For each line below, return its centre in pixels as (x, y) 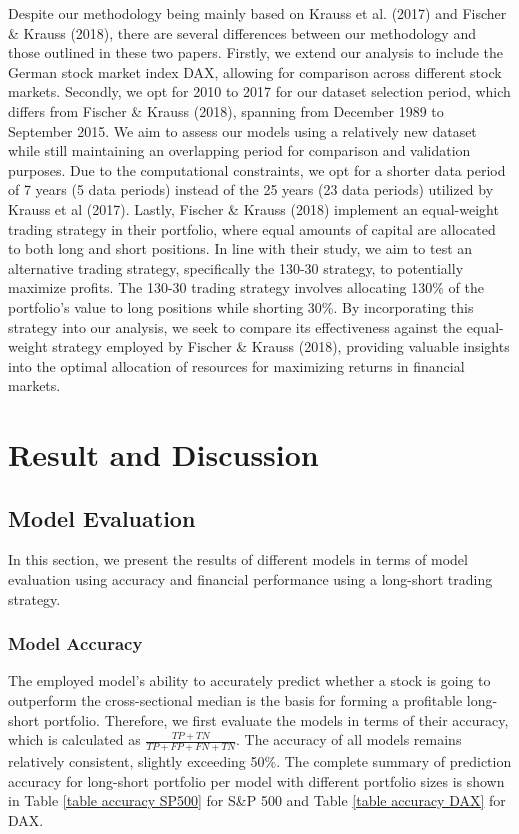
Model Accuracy (75, 643)
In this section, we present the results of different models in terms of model (238, 559)
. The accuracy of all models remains (349, 739)
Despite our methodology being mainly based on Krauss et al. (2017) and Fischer (257, 13)
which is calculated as (74, 739)
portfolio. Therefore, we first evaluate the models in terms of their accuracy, (276, 719)
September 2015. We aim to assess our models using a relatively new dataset (242, 130)
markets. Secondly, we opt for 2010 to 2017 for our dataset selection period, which (259, 91)
